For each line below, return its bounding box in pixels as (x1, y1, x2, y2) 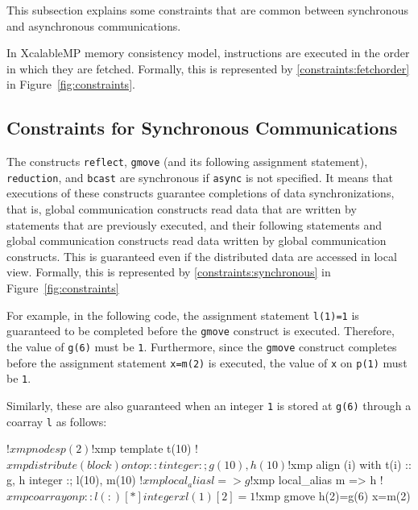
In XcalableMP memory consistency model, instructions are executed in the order (6, 44, 410, 61)
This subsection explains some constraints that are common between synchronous (6, 2, 408, 18)
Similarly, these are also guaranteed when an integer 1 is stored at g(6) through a (6, 396, 412, 413)
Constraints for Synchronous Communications (6, 115, 398, 140)
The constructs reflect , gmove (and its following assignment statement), (6, 153, 368, 170)
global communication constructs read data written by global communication (6, 232, 387, 249)
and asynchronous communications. (6, 17, 181, 34)
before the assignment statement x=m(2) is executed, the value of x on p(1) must (6, 354, 408, 371)
